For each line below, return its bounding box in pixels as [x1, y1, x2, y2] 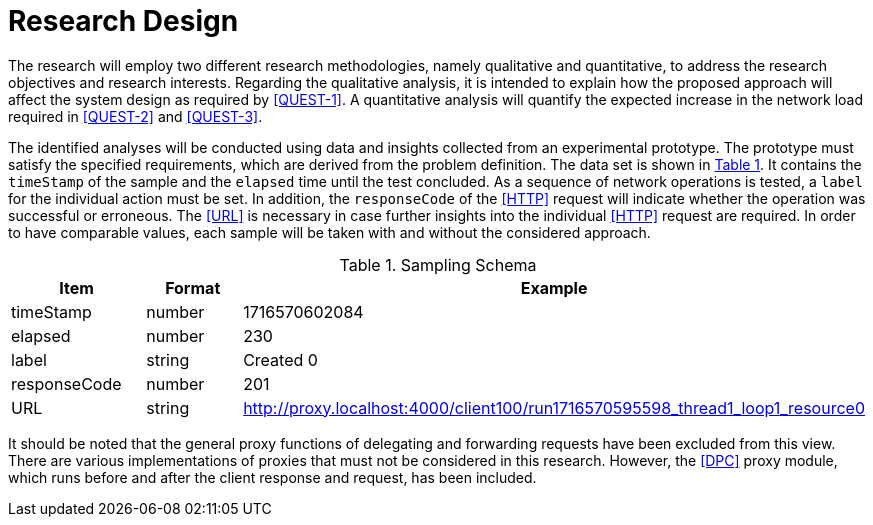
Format [165, 277, 221, 298]
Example [520, 277, 588, 298]
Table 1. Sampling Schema [339, 254, 537, 275]
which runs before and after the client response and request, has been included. [8, 468, 537, 486]
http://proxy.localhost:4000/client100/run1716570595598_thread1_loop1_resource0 [243, 397, 865, 418]
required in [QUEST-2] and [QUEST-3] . [8, 107, 263, 125]
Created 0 [243, 349, 318, 370]
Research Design [8, 4, 239, 38]
